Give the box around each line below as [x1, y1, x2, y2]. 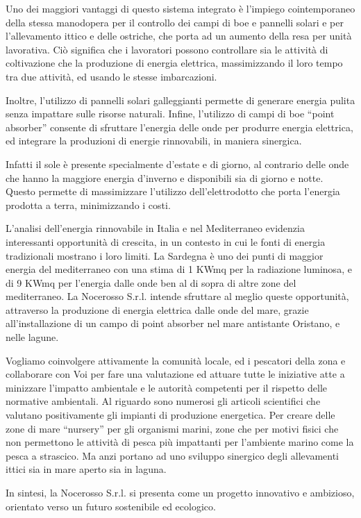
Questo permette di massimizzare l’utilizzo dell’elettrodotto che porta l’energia [6, 184, 340, 199]
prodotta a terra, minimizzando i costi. [6, 197, 171, 212]
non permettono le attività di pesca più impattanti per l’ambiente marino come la [6, 435, 354, 449]
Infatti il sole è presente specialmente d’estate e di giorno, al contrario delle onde [6, 156, 349, 171]
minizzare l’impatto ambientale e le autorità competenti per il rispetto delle [6, 380, 327, 394]
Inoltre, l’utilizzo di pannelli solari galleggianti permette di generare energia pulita [6, 92, 355, 107]
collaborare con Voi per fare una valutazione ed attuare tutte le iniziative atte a [6, 367, 345, 381]
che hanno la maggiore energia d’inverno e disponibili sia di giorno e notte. [6, 170, 324, 185]
